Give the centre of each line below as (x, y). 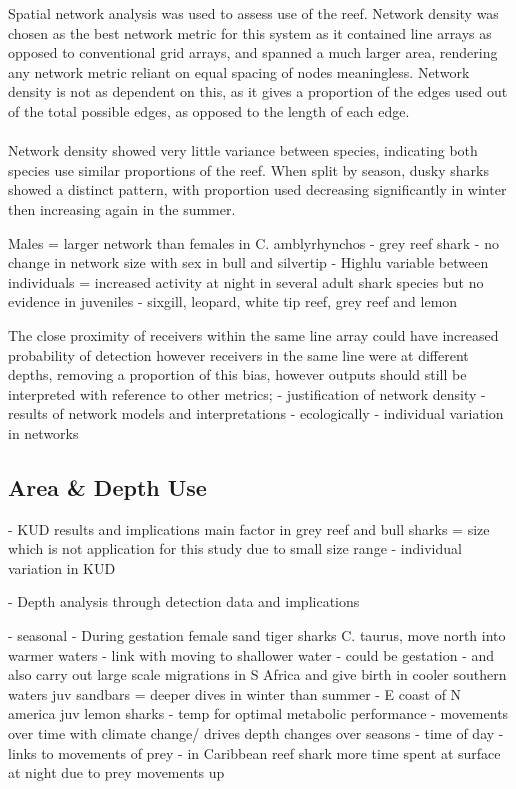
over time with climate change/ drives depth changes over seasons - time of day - (256, 733)
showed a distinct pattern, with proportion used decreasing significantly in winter (257, 189)
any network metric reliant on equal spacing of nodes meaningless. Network (239, 71)
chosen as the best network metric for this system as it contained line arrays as (250, 32)
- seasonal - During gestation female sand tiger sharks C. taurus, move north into (257, 635)
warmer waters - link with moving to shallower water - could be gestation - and (251, 654)
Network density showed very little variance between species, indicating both (243, 150)
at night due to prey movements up (116, 772)
